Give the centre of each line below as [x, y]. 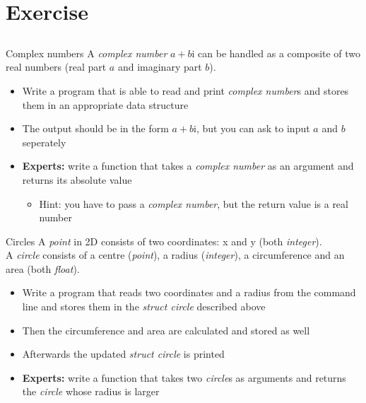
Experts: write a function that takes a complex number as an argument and [188, 166]
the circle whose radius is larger [91, 391]
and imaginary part [160, 67]
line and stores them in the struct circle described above [144, 306]
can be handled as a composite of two [279, 53]
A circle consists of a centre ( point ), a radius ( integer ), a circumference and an [175, 255]
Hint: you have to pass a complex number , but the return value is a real [194, 203]
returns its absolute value [77, 179]
